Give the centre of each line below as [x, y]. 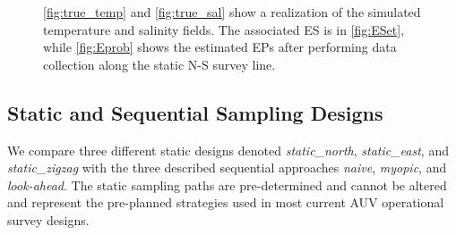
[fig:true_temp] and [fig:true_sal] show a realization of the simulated [232, 12]
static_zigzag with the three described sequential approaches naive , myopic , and [227, 168]
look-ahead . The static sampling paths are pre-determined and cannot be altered [227, 185]
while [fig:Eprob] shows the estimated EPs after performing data [220, 47]
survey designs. [48, 219]
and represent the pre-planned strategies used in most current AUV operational [226, 202]
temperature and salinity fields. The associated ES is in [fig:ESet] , [224, 29]
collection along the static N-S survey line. [159, 64]
